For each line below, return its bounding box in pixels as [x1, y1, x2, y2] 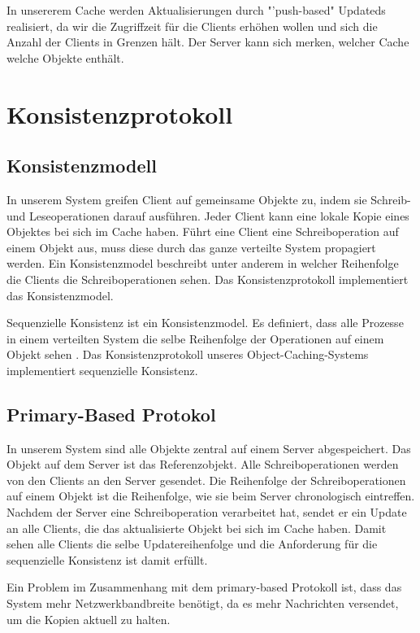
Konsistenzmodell [6, 153, 157, 178]
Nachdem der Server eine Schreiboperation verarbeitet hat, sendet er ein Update [6, 504, 407, 521]
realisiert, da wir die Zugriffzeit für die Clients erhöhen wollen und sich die [6, 17, 378, 34]
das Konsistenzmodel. [6, 286, 114, 303]
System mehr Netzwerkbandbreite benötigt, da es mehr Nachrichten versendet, [6, 595, 399, 612]
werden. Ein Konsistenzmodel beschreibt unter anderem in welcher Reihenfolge [6, 255, 399, 272]
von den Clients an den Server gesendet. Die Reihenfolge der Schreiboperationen [6, 471, 406, 488]
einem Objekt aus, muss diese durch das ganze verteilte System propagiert [6, 238, 376, 255]
